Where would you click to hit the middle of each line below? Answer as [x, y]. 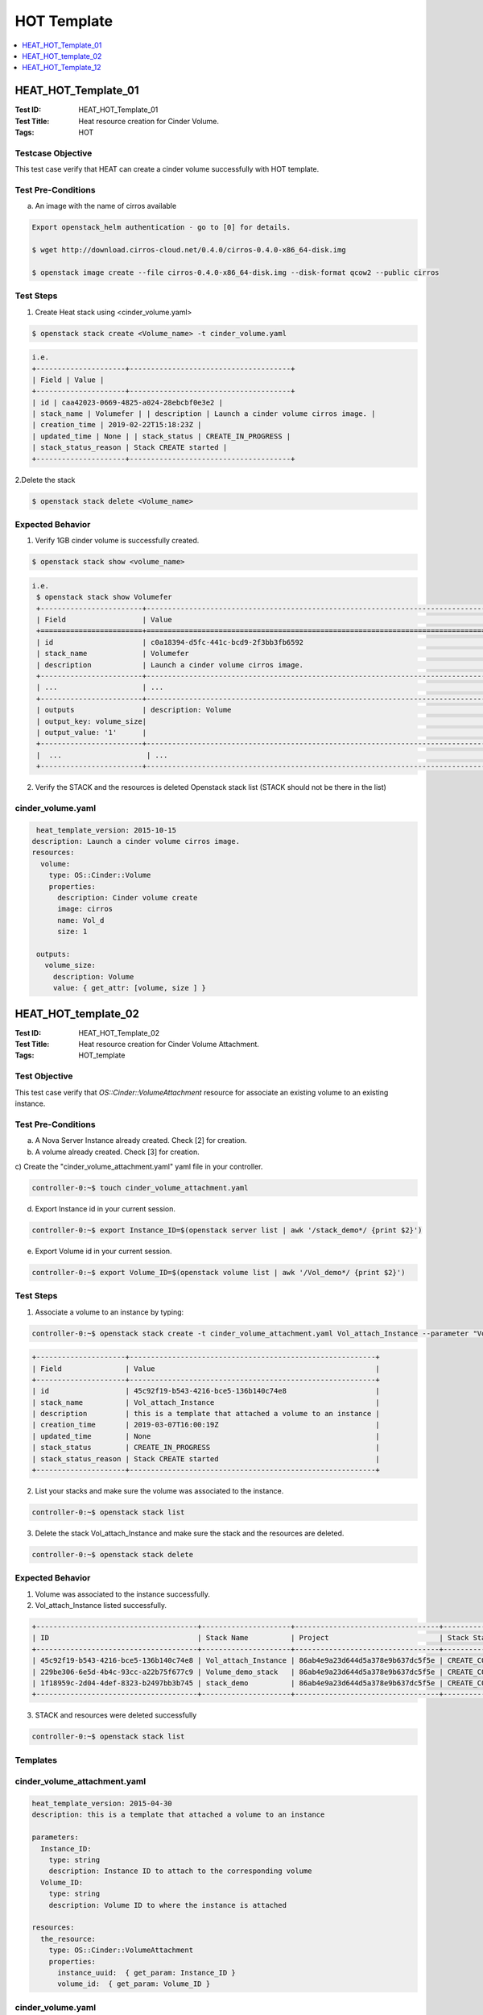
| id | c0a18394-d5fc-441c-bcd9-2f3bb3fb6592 [170, 642]
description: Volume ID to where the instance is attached [168, 1905]
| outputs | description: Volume [134, 710]
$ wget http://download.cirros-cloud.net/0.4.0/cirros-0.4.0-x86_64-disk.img [189, 250]
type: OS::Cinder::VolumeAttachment [121, 1950]
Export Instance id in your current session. [105, 1208]
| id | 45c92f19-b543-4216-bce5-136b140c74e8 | [206, 1391]
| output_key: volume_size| [92, 721]
